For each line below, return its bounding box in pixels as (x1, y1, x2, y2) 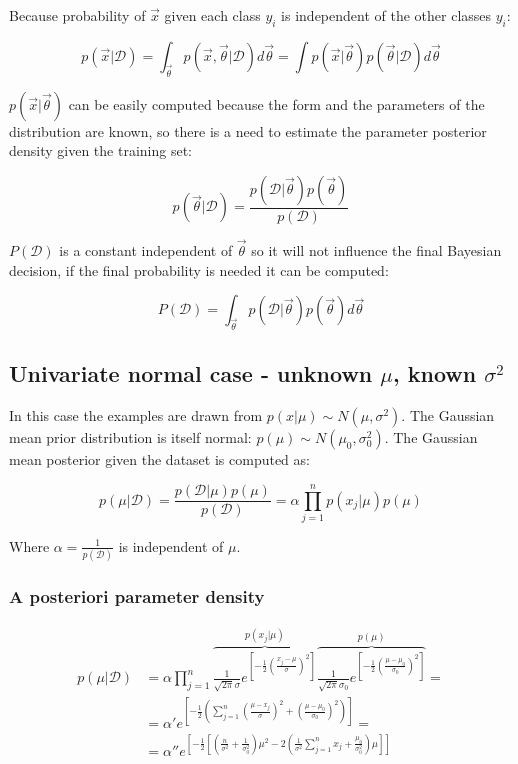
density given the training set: (9, 140, 192, 161)
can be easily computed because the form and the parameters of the (68, 93, 485, 114)
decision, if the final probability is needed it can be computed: (9, 259, 389, 280)
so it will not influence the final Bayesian (251, 240, 502, 261)
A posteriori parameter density (9, 584, 265, 609)
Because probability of (9, 5, 146, 25)
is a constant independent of (59, 240, 233, 261)
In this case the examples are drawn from (9, 405, 263, 426)
